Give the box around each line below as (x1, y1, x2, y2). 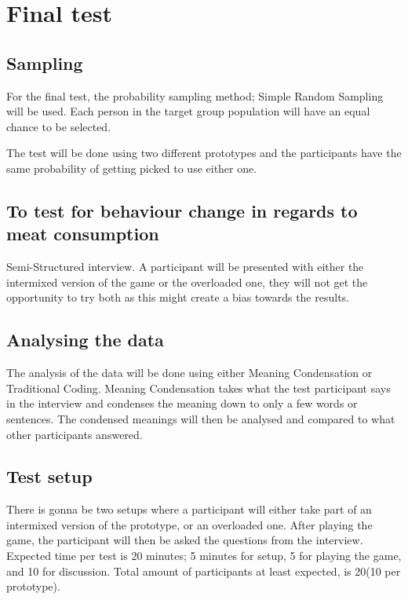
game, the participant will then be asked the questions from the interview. (6, 532, 363, 548)
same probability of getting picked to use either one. (6, 159, 257, 176)
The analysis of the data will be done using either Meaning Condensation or (6, 364, 373, 381)
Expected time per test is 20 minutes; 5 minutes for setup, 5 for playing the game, (6, 547, 402, 564)
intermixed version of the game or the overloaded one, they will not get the (6, 273, 368, 290)
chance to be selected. (6, 118, 111, 134)
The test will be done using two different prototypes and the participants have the (6, 145, 402, 161)
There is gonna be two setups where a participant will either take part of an (6, 501, 372, 518)
